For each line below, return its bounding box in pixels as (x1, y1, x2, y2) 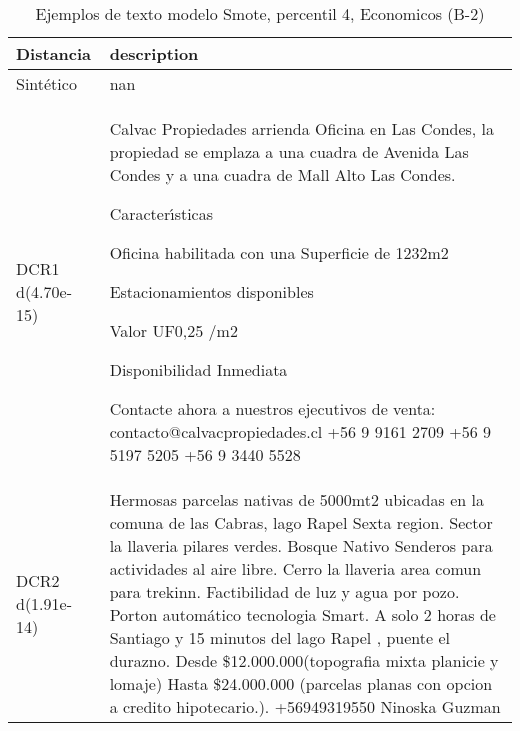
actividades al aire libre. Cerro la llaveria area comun (109, 557, 482, 580)
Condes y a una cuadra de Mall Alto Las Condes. (109, 163, 456, 186)
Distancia (16, 42, 92, 65)
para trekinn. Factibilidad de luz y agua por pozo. (109, 580, 460, 603)
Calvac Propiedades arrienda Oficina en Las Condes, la (109, 117, 495, 140)
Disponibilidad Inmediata (109, 358, 288, 381)
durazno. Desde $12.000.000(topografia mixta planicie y (109, 649, 499, 672)
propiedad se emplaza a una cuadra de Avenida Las (109, 140, 469, 163)
